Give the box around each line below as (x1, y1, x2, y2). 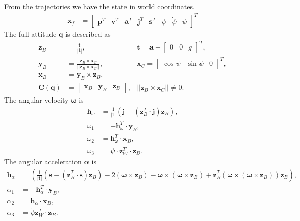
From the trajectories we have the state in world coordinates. (4, 1, 195, 11)
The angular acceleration (4, 156, 82, 166)
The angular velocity (4, 94, 69, 105)
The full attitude (4, 29, 57, 39)
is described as (65, 29, 111, 39)
